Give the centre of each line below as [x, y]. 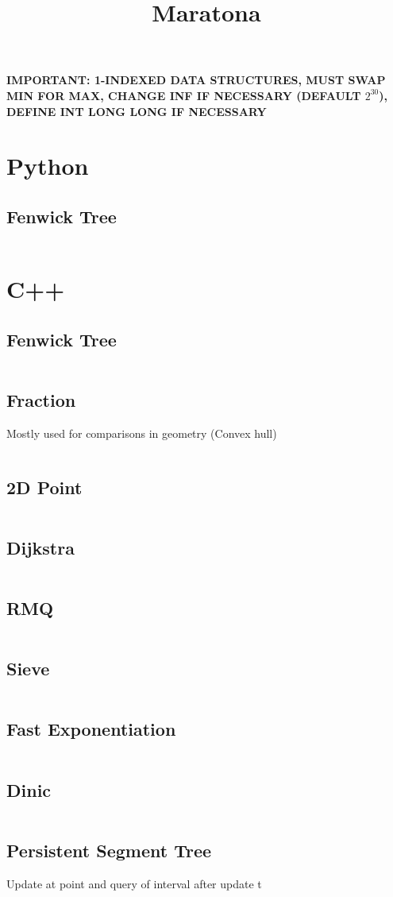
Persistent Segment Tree [109, 850]
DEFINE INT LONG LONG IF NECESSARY [137, 111]
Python [48, 166]
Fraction [41, 399]
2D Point [44, 487]
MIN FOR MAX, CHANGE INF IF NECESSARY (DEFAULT [184, 95]
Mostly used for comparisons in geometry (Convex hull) [142, 433]
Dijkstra [40, 547]
